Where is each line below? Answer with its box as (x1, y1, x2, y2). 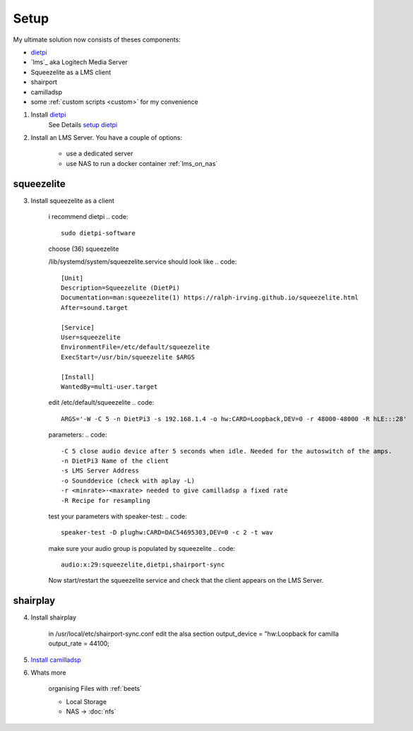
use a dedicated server (66, 149, 133, 158)
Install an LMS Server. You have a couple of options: (30, 133, 183, 142)
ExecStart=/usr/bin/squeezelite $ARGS (61, 353, 196, 361)
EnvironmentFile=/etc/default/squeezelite (61, 343, 210, 351)
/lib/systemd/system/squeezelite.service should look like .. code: (48, 258, 237, 266)
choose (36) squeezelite (48, 244, 119, 253)
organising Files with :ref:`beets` (48, 684, 143, 693)
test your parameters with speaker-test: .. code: (48, 512, 187, 521)
